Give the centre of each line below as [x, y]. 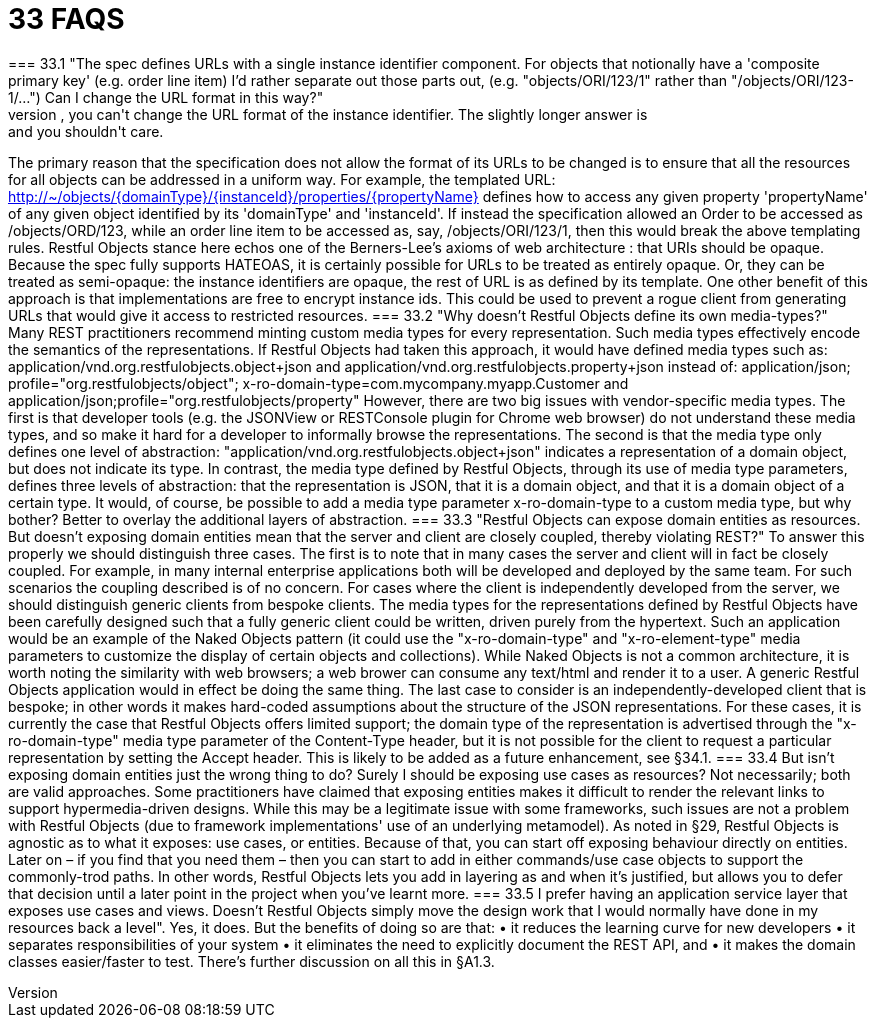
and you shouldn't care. [86, 131]
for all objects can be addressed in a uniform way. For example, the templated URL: [282, 179]
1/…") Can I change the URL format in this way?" [166, 97]
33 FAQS [66, 19]
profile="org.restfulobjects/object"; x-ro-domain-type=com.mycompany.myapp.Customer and [318, 383]
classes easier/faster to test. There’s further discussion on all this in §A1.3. [251, 961]
